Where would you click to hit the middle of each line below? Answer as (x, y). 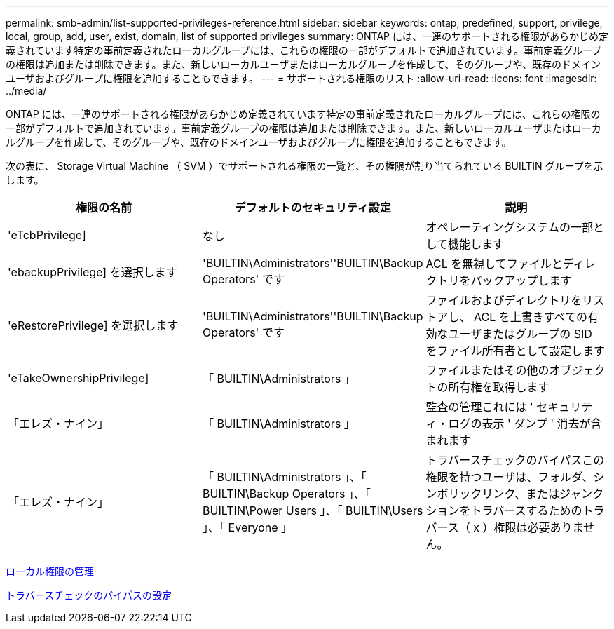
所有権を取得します (499, 387)
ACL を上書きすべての (530, 317)
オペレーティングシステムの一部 (510, 227)
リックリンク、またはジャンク (526, 494)
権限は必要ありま (538, 527)
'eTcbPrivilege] (47, 235)
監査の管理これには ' (479, 407)
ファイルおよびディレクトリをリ (510, 300)
